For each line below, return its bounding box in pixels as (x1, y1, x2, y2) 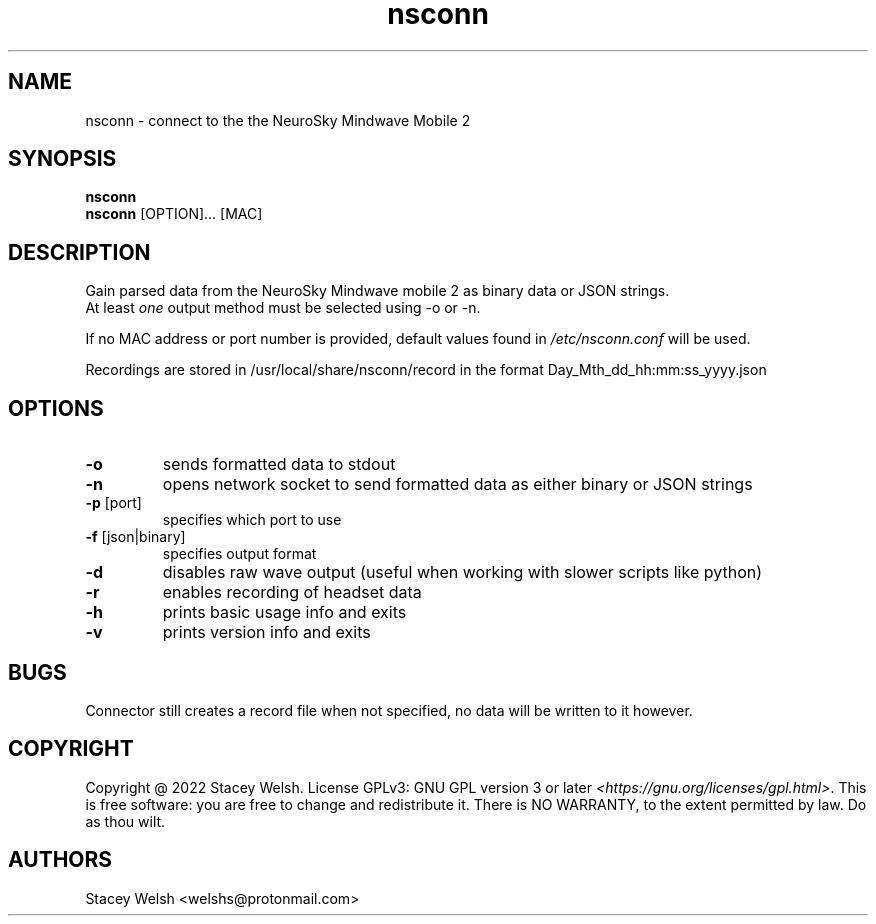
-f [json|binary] (85, 528, 186, 546)
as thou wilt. (85, 812, 166, 830)
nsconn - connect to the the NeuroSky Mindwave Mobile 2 (85, 111, 471, 129)
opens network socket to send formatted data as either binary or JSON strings (162, 474, 753, 495)
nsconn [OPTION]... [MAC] (85, 205, 263, 223)
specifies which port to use (162, 511, 342, 529)
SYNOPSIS (8, 146, 117, 172)
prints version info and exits (162, 622, 371, 643)
